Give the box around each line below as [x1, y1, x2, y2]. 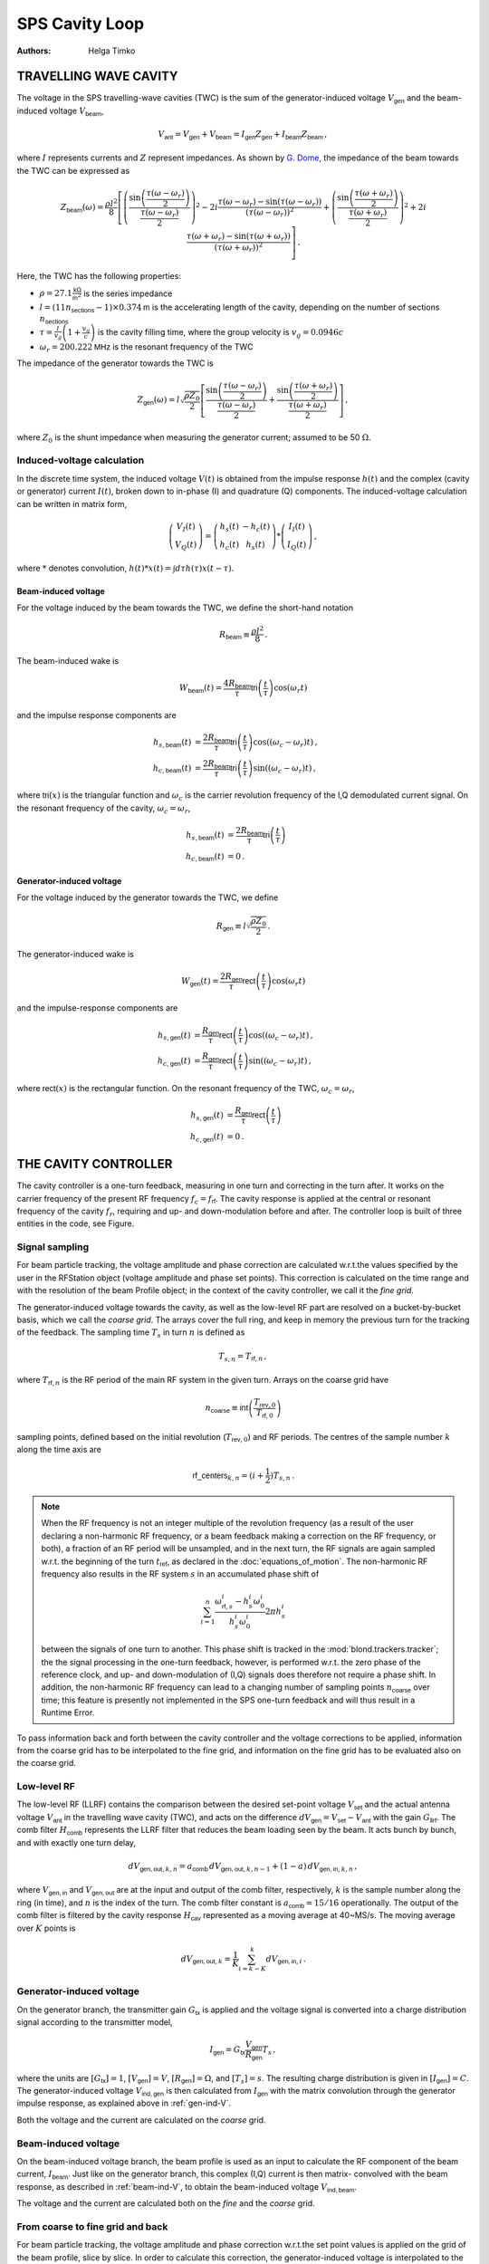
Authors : [16, 45, 52, 56]
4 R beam [223, 678, 252, 690]
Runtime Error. [41, 1707, 95, 1718]
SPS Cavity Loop [16, 14, 145, 34]
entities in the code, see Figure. [16, 1218, 135, 1229]
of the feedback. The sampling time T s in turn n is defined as [16, 1327, 245, 1340]
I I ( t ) [288, 521, 305, 533]
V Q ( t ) [175, 539, 197, 552]
